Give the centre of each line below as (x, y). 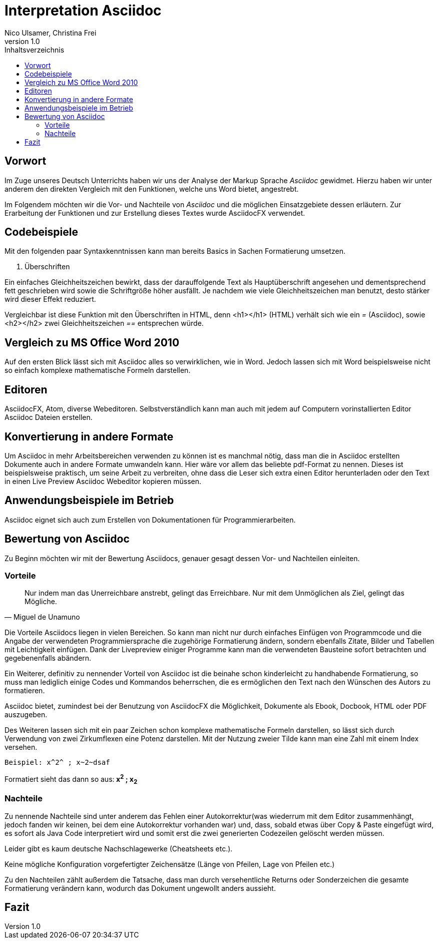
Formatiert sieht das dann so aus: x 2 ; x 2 (71, 779)
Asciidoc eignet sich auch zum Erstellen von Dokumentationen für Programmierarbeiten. (150, 520)
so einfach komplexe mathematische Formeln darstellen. (98, 370)
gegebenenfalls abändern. (48, 658)
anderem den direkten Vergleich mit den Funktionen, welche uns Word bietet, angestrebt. (152, 189)
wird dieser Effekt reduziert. (50, 299)
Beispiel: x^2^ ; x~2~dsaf (57, 763)
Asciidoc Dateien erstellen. (49, 417)
